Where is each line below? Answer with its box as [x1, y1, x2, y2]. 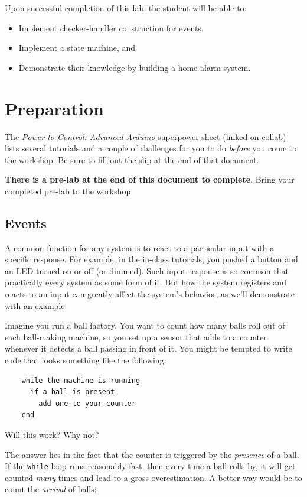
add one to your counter [38, 399, 136, 408]
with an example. [5, 299, 67, 311]
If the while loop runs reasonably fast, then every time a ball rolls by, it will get [5, 460, 296, 472]
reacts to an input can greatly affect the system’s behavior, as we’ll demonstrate [5, 288, 295, 300]
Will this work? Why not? [5, 428, 99, 440]
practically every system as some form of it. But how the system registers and [5, 276, 286, 288]
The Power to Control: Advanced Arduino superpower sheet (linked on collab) [5, 130, 286, 142]
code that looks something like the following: [5, 354, 166, 366]
